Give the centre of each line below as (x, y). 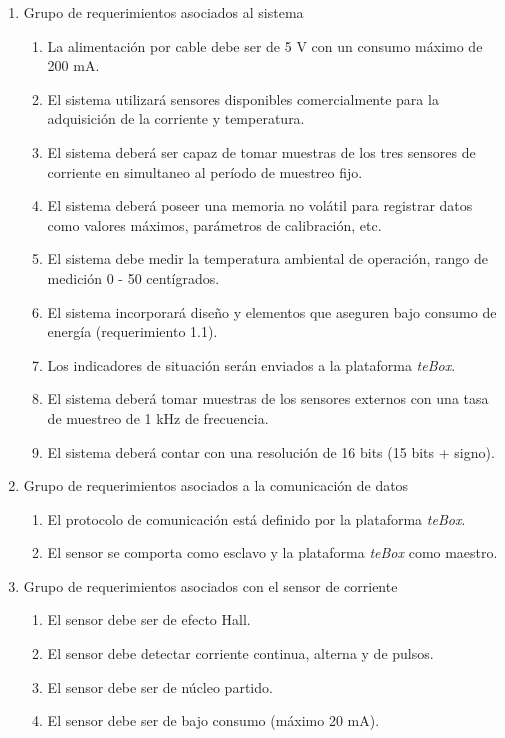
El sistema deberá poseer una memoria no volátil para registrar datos (260, 205)
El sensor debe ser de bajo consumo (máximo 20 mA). (213, 720)
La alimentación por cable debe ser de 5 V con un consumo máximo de (265, 45)
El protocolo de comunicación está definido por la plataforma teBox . (256, 518)
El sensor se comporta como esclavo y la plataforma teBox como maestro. (272, 552)
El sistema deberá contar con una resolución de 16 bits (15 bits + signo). (271, 451)
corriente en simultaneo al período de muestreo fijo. (205, 171)
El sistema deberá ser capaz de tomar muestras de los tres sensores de (261, 151)
